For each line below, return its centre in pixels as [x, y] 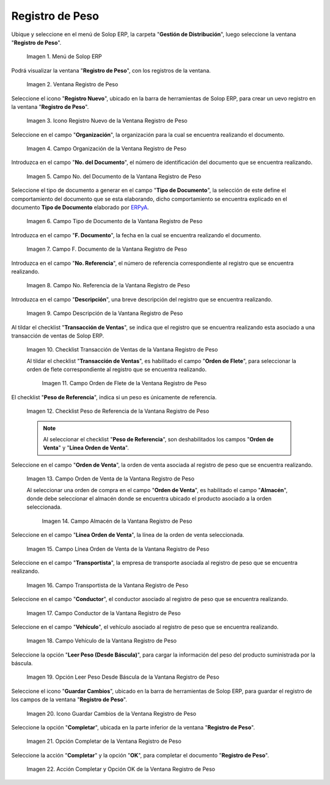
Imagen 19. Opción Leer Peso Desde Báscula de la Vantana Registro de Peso [123, 677]
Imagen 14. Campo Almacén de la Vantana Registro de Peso [117, 521]
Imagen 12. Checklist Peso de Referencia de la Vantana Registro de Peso [118, 411]
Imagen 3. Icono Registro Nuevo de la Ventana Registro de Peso [107, 121]
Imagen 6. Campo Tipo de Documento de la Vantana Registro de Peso [115, 221]
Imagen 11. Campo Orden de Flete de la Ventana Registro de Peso [124, 383]
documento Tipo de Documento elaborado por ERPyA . [80, 207]
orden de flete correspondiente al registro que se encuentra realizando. [117, 369]
